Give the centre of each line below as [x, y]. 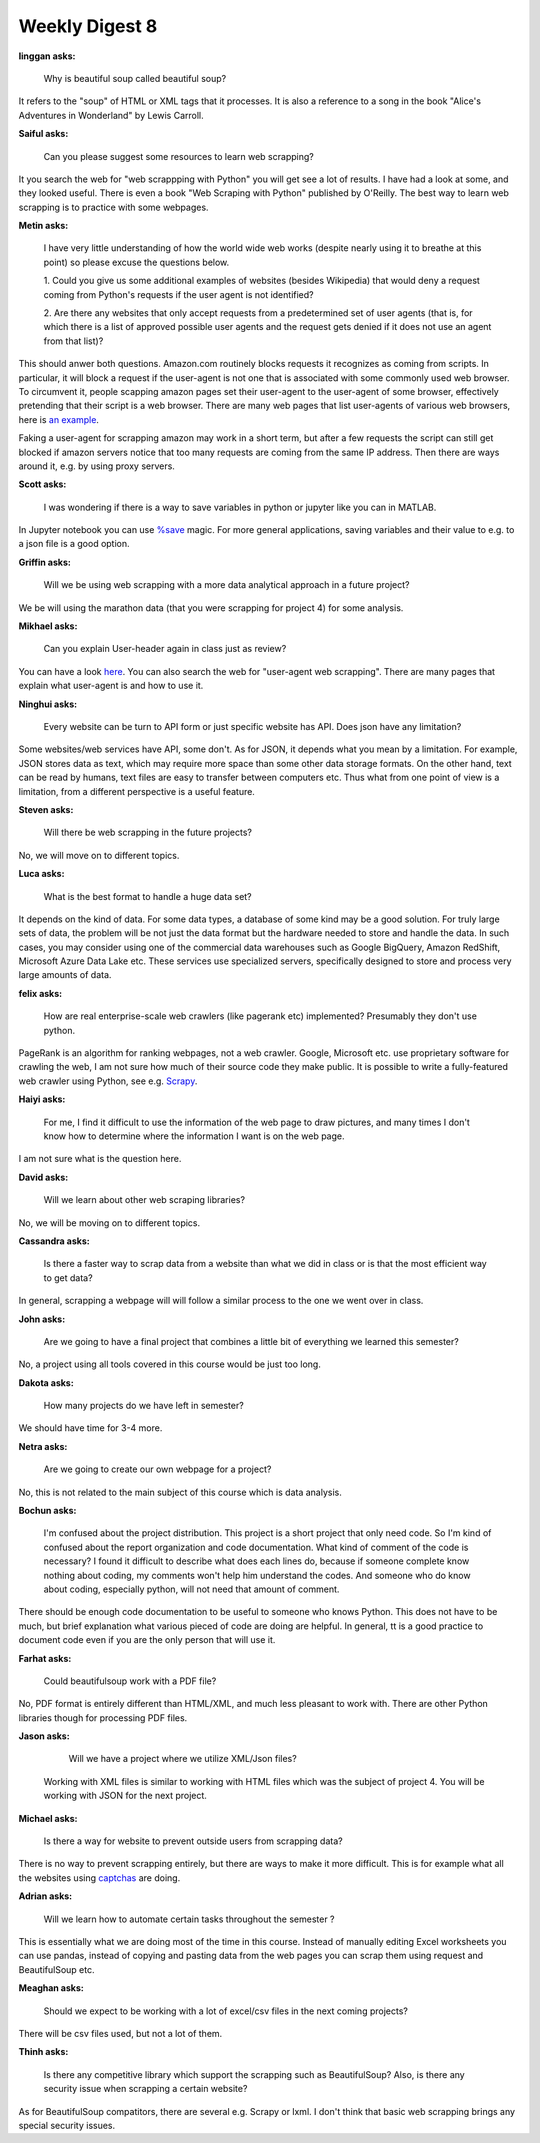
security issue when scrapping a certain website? [145, 2089]
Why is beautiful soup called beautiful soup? [135, 78]
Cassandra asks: [54, 1241]
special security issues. [67, 2125]
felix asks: [40, 993]
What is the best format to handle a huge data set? [147, 896]
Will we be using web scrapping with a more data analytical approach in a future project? [226, 585]
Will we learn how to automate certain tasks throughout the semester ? [189, 1919]
